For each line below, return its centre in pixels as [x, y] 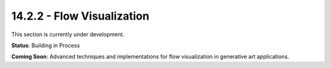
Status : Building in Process [46, 45]
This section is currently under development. [68, 34]
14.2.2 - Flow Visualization [80, 16]
